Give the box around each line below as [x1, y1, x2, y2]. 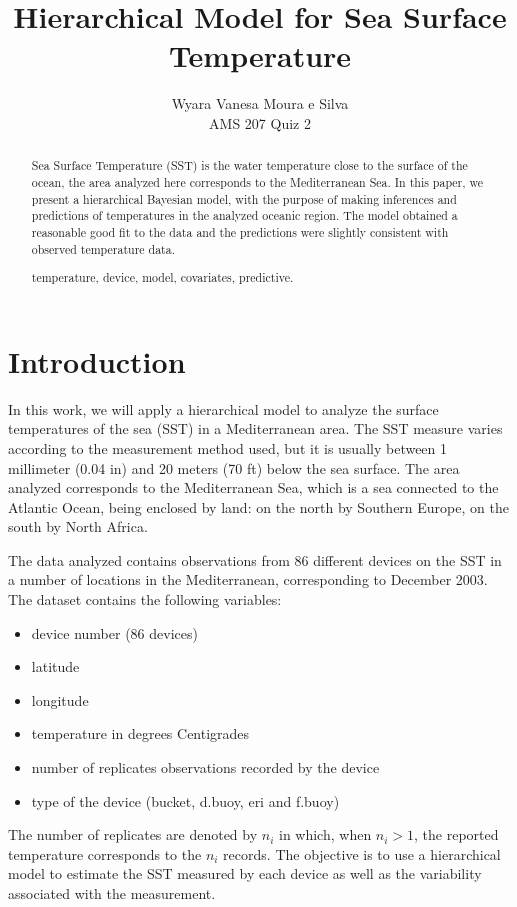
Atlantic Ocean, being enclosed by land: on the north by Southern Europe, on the [8, 496, 509, 517]
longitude [31, 689, 89, 710]
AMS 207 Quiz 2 [209, 112, 311, 133]
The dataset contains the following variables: [8, 589, 282, 610]
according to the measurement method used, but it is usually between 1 [8, 437, 448, 458]
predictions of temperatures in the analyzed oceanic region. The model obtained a [31, 207, 458, 224]
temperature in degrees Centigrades [31, 723, 250, 744]
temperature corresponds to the [8, 843, 202, 864]
